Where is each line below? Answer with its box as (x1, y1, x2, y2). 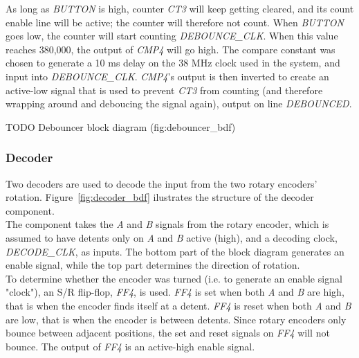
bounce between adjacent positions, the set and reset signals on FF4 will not (6, 325, 330, 340)
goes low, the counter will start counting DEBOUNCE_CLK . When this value (6, 28, 338, 43)
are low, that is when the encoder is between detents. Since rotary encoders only (6, 312, 347, 326)
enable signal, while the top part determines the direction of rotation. (6, 258, 300, 272)
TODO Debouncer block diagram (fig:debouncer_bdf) (6, 119, 236, 134)
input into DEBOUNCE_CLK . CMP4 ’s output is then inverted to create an (6, 69, 329, 83)
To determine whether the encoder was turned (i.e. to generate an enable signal (6, 271, 342, 285)
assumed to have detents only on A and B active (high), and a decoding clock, (6, 230, 338, 244)
